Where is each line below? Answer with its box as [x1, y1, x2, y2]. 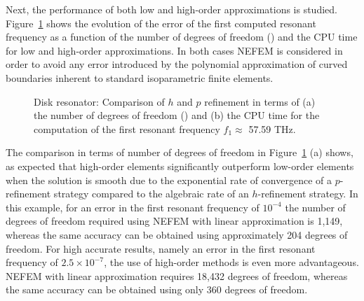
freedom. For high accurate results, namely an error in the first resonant [6, 241, 316, 255]
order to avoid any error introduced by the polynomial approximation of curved [6, 57, 348, 71]
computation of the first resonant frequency [34, 121, 220, 136]
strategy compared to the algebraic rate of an [53, 186, 249, 201]
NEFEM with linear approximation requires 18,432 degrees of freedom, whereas [6, 268, 348, 283]
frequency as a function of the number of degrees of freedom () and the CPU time [6, 29, 358, 44]
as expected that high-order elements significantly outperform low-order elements [6, 158, 354, 173]
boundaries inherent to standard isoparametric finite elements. [6, 70, 274, 85]
